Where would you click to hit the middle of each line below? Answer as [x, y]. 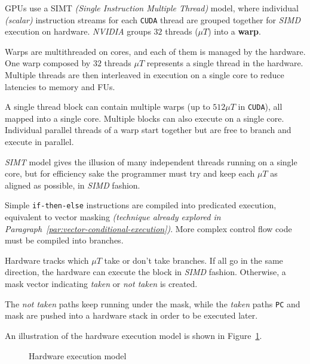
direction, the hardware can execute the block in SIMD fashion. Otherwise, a [145, 272]
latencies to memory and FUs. [60, 86]
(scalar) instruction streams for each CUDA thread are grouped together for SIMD [153, 19]
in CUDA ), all [260, 107]
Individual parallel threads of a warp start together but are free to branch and [148, 130]
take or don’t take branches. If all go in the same [194, 260]
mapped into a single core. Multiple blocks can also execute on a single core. [145, 118]
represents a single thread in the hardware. [225, 63]
